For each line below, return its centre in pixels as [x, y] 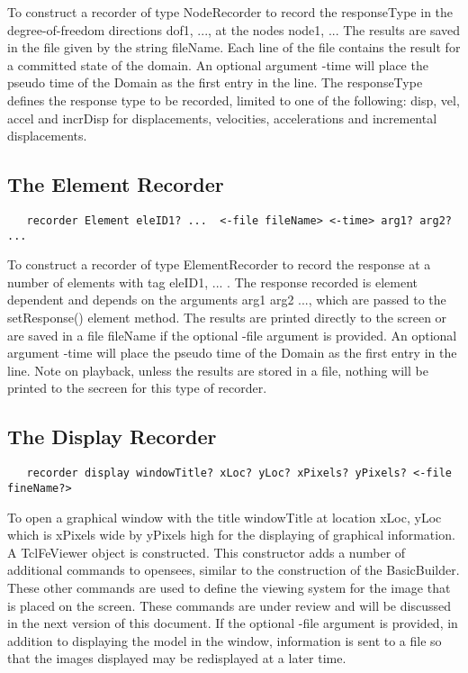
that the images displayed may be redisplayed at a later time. [177, 658]
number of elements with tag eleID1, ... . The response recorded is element [212, 282]
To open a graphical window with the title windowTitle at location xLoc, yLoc [225, 517]
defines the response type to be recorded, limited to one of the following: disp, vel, [234, 100]
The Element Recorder [116, 184]
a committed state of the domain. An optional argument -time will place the [218, 64]
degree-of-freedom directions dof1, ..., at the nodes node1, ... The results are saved [234, 29]
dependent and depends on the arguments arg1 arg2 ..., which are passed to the [227, 300]
